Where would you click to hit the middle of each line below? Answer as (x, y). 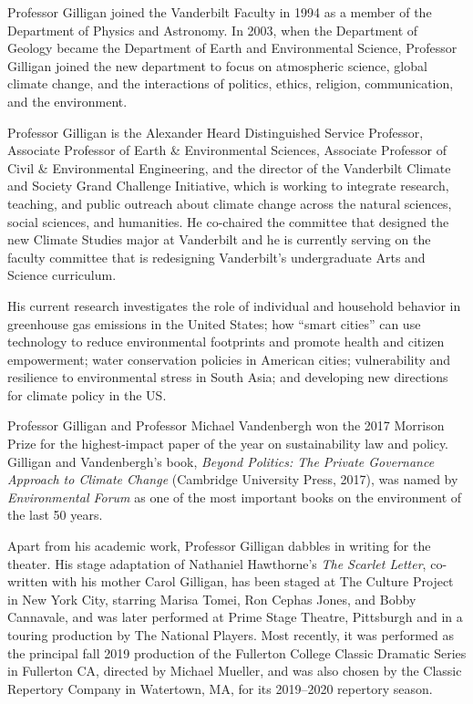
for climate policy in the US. (87, 394)
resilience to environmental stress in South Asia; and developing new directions (228, 377)
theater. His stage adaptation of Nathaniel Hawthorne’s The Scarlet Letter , (217, 563)
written (28, 581)
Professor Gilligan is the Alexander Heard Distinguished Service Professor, (216, 132)
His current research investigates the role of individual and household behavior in (234, 305)
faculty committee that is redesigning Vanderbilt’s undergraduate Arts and (216, 257)
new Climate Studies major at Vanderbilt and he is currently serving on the (219, 239)
